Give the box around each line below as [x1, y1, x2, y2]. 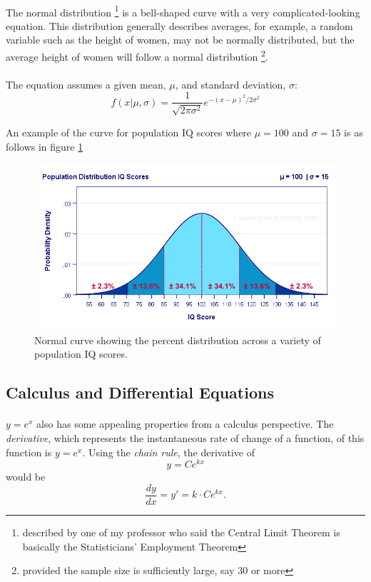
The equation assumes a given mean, [6, 76, 166, 91]
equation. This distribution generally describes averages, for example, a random [6, 18, 353, 33]
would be [6, 469, 46, 484]
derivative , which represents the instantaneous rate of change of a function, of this [6, 431, 365, 446]
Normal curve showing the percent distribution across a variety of [34, 332, 321, 347]
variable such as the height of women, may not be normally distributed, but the [6, 32, 355, 47]
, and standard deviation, [175, 76, 286, 91]
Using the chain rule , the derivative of [88, 444, 255, 459]
